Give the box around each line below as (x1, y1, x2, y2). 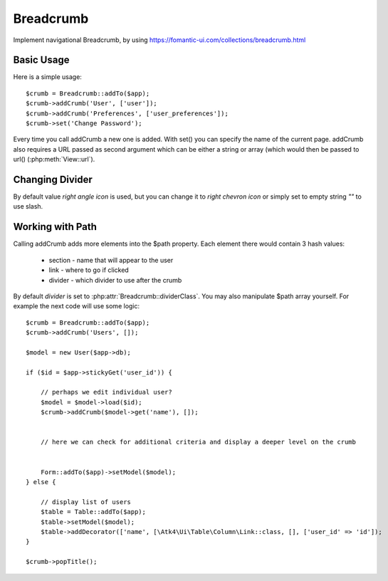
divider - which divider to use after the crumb (48, 276, 182, 284)
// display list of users (40, 498, 132, 506)
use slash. (13, 202, 43, 211)
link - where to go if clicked (48, 266, 130, 274)
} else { (26, 478, 56, 486)
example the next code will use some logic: (13, 302, 140, 310)
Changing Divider (13, 174, 93, 185)
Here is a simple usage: (13, 73, 82, 81)
